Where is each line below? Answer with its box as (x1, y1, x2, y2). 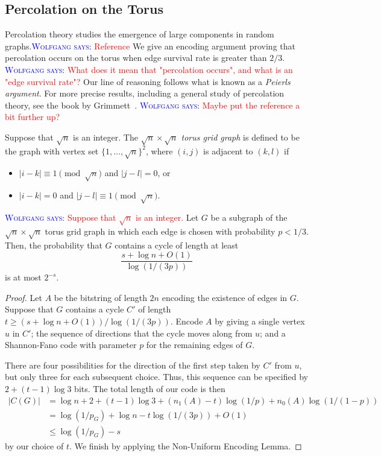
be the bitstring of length (54, 291, 147, 303)
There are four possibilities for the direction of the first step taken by (5, 358, 260, 371)
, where (146, 144, 173, 157)
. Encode (170, 314, 203, 327)
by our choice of (5, 439, 64, 452)
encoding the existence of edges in (162, 291, 288, 303)
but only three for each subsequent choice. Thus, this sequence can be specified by (5, 370, 308, 383)
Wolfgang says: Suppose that (5, 211, 116, 224)
